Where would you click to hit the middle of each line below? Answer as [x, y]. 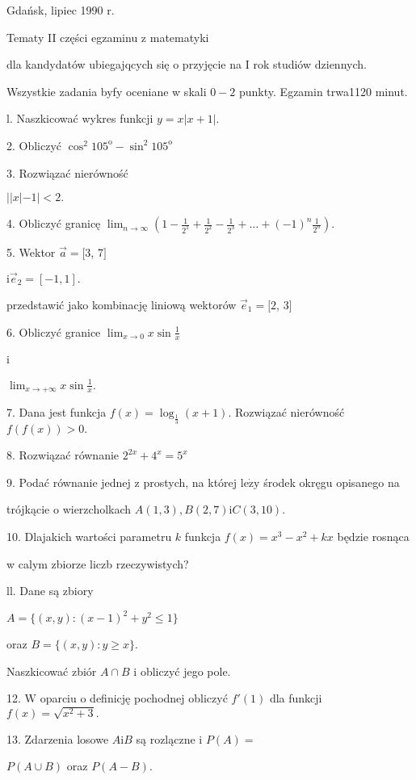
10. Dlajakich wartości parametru [89, 536]
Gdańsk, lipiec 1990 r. [61, 10]
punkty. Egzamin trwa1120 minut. [324, 91]
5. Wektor [31, 252]
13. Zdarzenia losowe [58, 738]
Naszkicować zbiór [52, 671]
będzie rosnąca [373, 536]
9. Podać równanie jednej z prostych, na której [122, 482]
